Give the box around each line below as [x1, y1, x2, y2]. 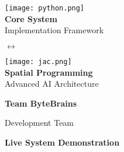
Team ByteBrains [5, 97, 77, 109]
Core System [5, 12, 57, 24]
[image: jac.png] [5, 57, 72, 66]
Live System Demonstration [5, 136, 120, 148]
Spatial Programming [5, 66, 93, 78]
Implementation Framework [5, 24, 104, 36]
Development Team [5, 116, 74, 129]
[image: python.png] [5, 4, 85, 12]
